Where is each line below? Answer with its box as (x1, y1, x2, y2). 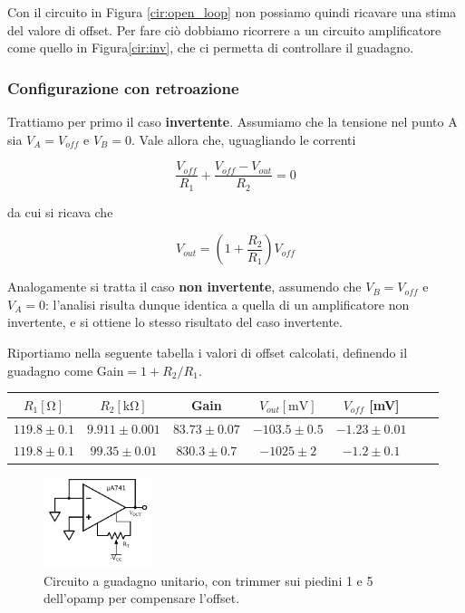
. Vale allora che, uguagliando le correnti (131, 129, 356, 148)
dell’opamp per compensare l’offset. (44, 589, 240, 608)
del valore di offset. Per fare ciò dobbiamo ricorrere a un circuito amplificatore (7, 20, 441, 39)
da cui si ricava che (7, 202, 113, 221)
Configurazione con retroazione (7, 76, 239, 99)
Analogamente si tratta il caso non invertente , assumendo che (7, 277, 362, 296)
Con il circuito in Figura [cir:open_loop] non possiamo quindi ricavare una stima (7, 3, 457, 21)
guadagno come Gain (7, 360, 124, 379)
